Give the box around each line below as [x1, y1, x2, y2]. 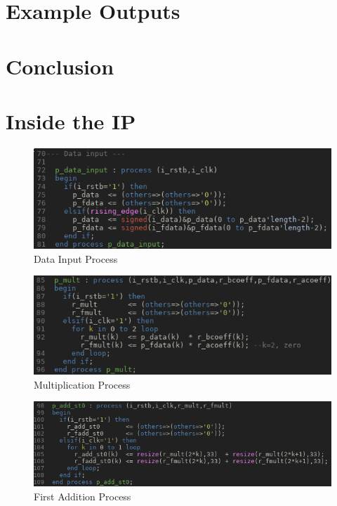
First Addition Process [34, 488, 131, 503]
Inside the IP [6, 106, 136, 135]
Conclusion [6, 51, 114, 80]
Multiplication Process [34, 377, 131, 391]
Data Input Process [34, 251, 118, 266]
